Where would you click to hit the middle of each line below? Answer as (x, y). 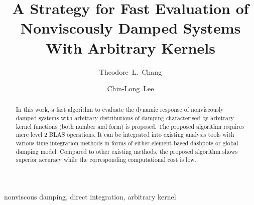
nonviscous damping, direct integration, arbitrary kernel (90, 197)
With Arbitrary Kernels (131, 47)
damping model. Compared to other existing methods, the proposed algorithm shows (127, 151)
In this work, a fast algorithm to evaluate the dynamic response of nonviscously (120, 110)
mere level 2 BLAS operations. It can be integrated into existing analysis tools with (125, 135)
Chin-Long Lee (131, 88)
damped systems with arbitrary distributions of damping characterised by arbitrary (125, 118)
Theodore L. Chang (131, 71)
